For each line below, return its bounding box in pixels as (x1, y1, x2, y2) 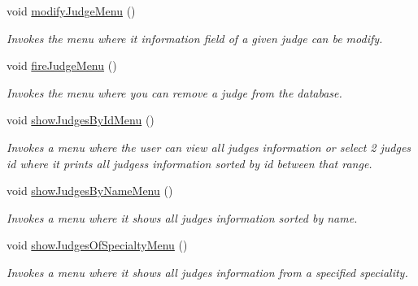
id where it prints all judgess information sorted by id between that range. (7, 154, 372, 171)
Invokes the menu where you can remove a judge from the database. (7, 84, 342, 101)
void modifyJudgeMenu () (7, 2, 136, 19)
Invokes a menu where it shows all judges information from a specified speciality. (7, 263, 408, 280)
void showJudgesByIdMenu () (7, 111, 155, 128)
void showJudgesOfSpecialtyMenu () (7, 236, 188, 253)
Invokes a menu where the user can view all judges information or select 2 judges (7, 138, 411, 155)
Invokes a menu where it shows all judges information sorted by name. (7, 209, 358, 226)
